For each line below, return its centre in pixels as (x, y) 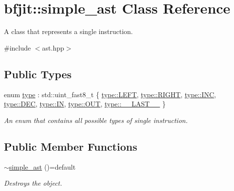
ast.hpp (53, 47)
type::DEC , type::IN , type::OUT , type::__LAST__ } (85, 104)
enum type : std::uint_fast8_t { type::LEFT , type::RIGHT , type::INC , (110, 94)
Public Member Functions (71, 146)
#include (18, 47)
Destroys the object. (33, 183)
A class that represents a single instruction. (69, 31)
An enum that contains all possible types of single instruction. (96, 120)
